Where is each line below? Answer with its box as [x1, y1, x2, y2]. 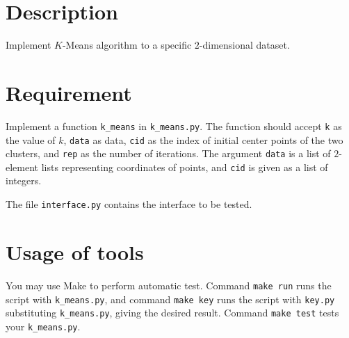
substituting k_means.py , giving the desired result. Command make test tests [6, 305, 339, 320]
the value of [6, 132, 56, 147]
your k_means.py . [6, 319, 81, 333]
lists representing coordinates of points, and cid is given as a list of [41, 159, 328, 174]
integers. [6, 173, 42, 188]
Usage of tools [6, 237, 144, 266]
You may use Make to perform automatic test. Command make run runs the [6, 277, 332, 292]
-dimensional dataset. [199, 38, 290, 52]
